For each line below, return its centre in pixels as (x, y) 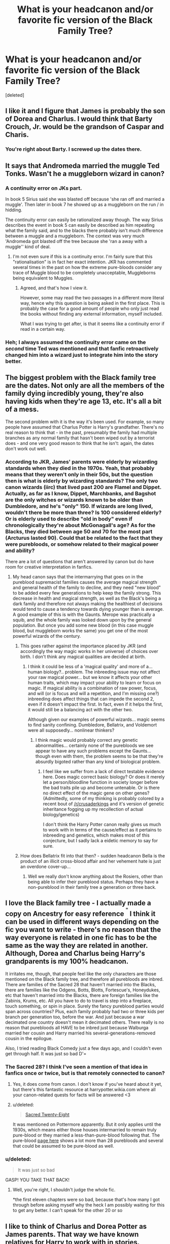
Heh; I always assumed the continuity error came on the (76, 342)
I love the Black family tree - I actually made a (78, 903)
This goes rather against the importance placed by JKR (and (83, 646)
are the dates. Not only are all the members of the (85, 386)
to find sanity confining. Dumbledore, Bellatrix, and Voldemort (92, 724)
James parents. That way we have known (72, 1234)
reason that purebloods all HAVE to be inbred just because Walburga (77, 1027)
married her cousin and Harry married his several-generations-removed (80, 1033)
